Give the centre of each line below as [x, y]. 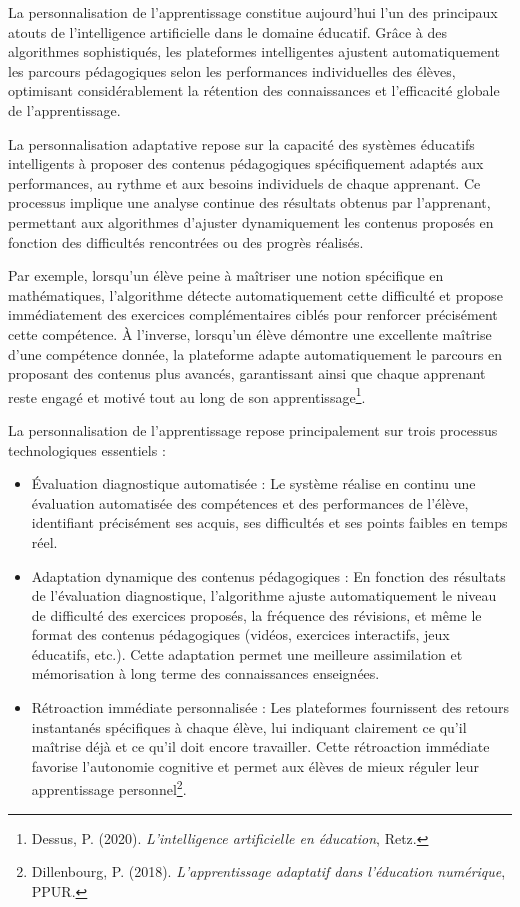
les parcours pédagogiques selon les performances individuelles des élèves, [232, 70]
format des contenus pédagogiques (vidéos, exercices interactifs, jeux [240, 634]
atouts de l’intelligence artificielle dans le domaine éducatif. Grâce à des [228, 31]
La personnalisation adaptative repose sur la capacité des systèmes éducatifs [241, 143]
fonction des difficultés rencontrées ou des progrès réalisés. [186, 241]
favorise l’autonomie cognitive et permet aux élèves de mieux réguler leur [255, 765]
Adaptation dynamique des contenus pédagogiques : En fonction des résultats [268, 575]
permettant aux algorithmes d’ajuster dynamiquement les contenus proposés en [251, 221]
